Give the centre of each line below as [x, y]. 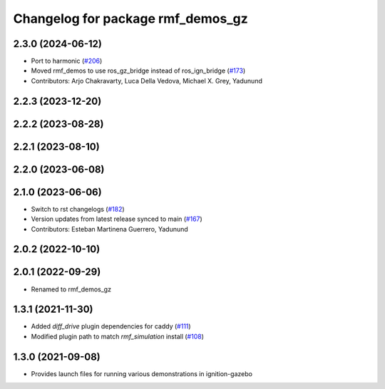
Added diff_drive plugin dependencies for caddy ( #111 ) [111, 326]
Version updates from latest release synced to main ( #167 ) [117, 219]
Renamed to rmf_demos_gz [71, 289]
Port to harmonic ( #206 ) [67, 61]
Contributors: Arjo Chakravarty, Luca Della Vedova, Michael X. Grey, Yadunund [147, 81]
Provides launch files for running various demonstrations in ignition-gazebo [142, 373]
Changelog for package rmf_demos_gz [131, 19]
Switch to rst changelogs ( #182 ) [78, 209]
